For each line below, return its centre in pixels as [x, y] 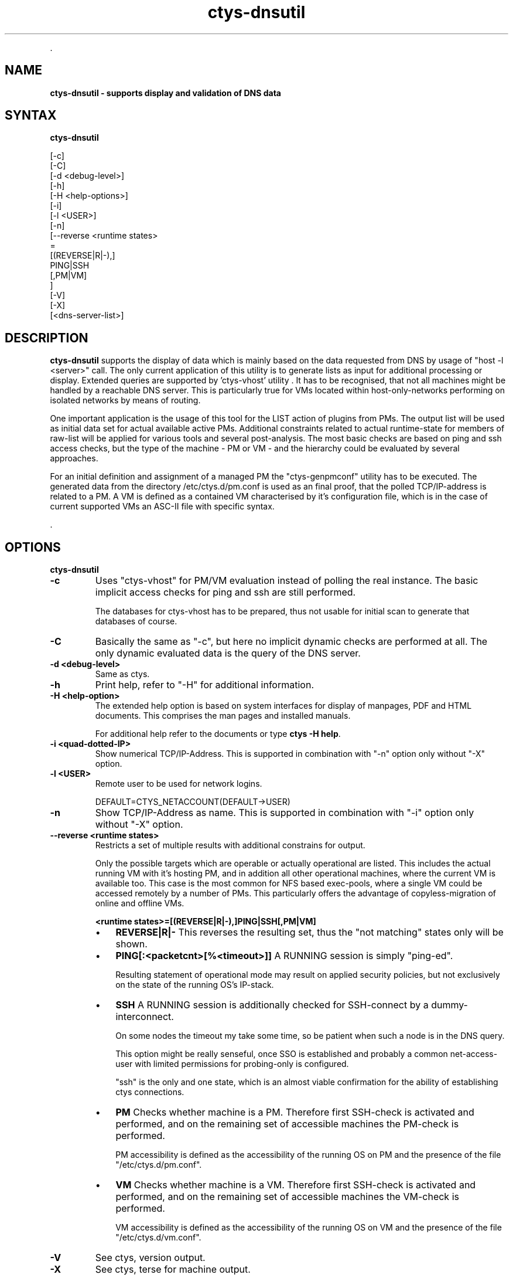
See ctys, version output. [150, 1258]
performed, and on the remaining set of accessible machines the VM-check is [287, 1197]
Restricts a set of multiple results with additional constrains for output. [230, 845]
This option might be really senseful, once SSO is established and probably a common [282, 1054]
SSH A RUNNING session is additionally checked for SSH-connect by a [272, 1005]
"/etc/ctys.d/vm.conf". [158, 1238]
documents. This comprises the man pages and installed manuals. [223, 716]
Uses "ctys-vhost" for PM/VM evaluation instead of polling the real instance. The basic [287, 581]
